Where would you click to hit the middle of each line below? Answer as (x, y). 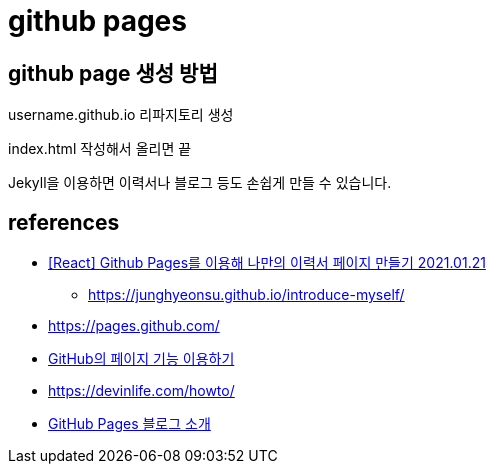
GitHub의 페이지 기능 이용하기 (141, 359)
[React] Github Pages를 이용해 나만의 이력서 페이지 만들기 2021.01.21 (267, 263)
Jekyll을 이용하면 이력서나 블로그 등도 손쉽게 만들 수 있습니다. (200, 183)
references (64, 222)
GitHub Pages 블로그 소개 (129, 424)
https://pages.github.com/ (134, 326)
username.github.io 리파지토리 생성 (121, 115)
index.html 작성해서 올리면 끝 (100, 149)
